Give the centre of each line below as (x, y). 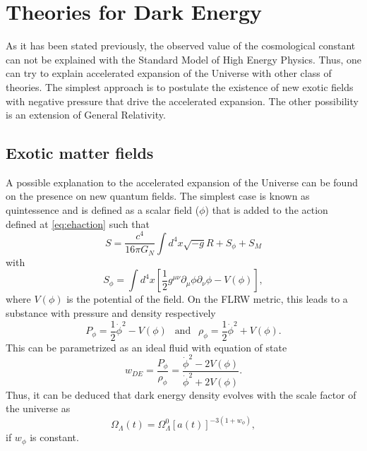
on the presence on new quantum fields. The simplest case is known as (158, 196)
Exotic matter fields (80, 153)
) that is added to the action (266, 210)
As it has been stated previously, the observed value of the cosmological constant (181, 46)
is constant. (54, 437)
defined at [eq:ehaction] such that (78, 223)
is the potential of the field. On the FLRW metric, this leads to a (207, 299)
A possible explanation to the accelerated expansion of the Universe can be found (182, 182)
